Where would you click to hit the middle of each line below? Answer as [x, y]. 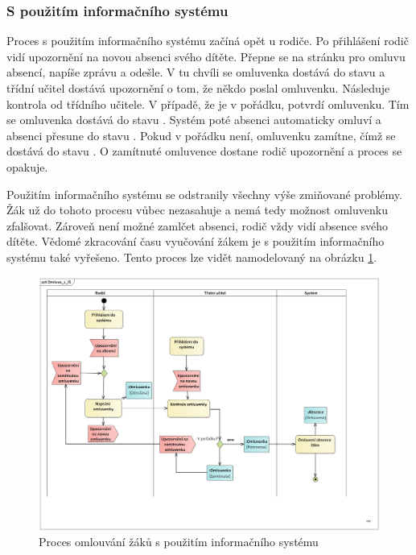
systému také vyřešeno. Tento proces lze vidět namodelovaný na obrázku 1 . [192, 257]
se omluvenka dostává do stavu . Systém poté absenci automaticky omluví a [194, 120]
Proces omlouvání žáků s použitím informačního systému [179, 542]
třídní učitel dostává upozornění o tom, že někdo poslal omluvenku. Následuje [198, 88]
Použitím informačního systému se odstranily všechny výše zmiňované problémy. [204, 194]
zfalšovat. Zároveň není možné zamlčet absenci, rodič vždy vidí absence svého [197, 225]
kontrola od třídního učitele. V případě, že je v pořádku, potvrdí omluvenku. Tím [208, 104]
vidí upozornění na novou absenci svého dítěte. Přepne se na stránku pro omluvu [206, 56]
